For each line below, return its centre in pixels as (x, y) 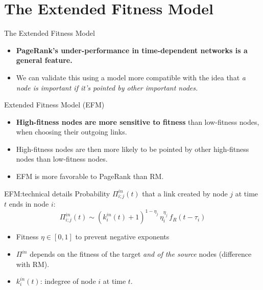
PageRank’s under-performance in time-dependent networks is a (132, 50)
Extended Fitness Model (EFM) (54, 105)
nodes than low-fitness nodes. (62, 159)
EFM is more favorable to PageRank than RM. (90, 176)
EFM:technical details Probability (57, 193)
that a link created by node (185, 193)
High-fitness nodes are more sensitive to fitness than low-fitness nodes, (138, 121)
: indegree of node (68, 281)
